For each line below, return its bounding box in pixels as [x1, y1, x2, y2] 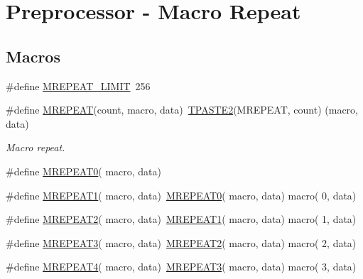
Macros [6, 45, 60, 67]
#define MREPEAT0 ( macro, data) [6, 163, 162, 178]
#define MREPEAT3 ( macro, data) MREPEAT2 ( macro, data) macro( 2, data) [6, 235, 357, 250]
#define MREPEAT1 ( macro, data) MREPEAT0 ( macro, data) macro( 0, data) [6, 187, 357, 202]
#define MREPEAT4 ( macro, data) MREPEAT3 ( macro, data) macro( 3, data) [6, 259, 357, 274]
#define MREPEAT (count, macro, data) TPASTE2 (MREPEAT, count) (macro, [6, 102, 358, 117]
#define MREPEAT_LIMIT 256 [6, 78, 151, 93]
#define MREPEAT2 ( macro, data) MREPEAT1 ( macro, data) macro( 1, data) [6, 212, 357, 226]
